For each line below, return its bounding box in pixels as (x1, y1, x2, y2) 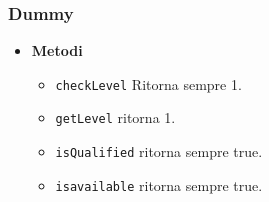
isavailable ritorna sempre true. (55, 174, 263, 195)
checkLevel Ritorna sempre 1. (55, 73, 242, 94)
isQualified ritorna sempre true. (55, 141, 263, 162)
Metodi (31, 40, 83, 61)
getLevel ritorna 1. (55, 107, 176, 128)
